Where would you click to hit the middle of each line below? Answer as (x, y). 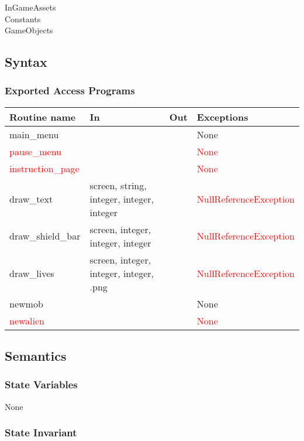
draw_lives (32, 273)
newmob (26, 303)
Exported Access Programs (70, 90)
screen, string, (118, 185)
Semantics (36, 356)
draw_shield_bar (45, 236)
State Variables (41, 384)
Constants (23, 18)
